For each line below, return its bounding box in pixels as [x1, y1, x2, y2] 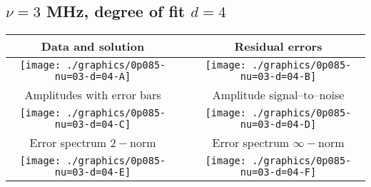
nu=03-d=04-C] [54, 118, 131, 131]
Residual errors [234, 38, 322, 55]
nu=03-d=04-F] [240, 166, 317, 178]
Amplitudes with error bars [24, 86, 161, 103]
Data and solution [41, 38, 145, 55]
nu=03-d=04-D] [240, 118, 317, 131]
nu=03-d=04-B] [240, 71, 317, 83]
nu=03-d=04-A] [54, 71, 131, 83]
